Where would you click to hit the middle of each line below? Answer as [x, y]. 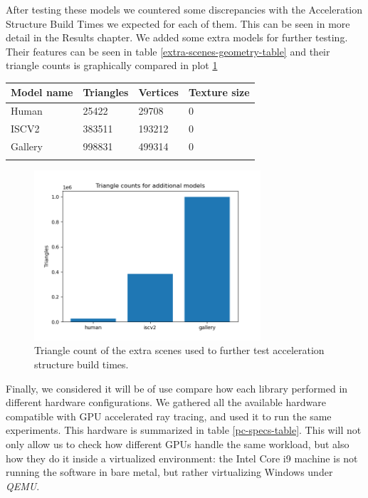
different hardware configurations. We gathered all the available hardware [166, 402]
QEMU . [23, 486]
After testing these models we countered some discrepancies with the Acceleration [184, 9]
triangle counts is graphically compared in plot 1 [112, 65]
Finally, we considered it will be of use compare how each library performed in [177, 388]
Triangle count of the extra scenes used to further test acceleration [179, 350]
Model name [42, 92]
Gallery [27, 146]
